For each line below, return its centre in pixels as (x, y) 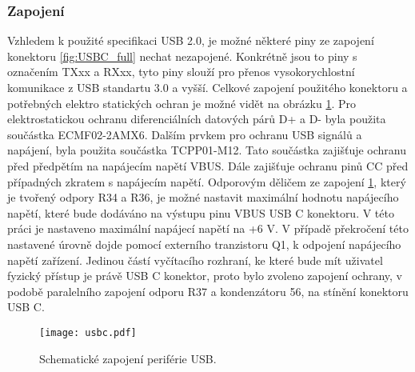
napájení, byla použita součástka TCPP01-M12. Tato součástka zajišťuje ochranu (207, 150)
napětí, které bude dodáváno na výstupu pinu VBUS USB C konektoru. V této (201, 212)
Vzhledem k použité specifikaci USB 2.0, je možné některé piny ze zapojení (191, 40)
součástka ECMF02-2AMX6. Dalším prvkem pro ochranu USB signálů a (185, 134)
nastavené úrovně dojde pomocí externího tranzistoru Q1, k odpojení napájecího (204, 244)
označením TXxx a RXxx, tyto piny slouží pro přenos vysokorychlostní (181, 72)
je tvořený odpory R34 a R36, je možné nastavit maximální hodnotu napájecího (203, 197)
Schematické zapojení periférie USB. (128, 358)
